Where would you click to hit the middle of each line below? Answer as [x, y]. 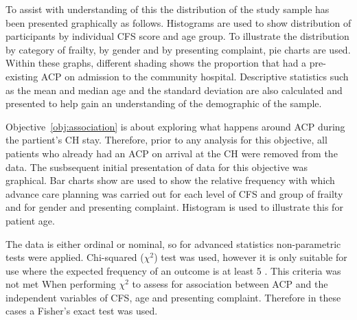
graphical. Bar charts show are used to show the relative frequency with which [170, 180]
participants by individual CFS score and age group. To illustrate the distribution [177, 36]
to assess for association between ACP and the [230, 284]
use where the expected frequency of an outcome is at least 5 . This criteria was [173, 270]
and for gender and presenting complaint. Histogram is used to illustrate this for [174, 207]
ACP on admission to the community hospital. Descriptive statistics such [195, 76]
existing [22, 76]
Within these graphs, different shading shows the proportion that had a [156, 63]
